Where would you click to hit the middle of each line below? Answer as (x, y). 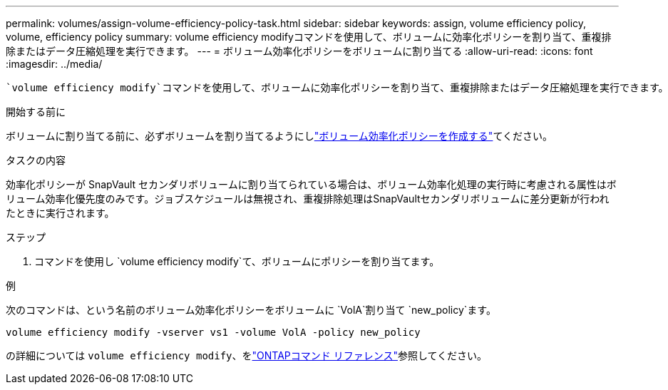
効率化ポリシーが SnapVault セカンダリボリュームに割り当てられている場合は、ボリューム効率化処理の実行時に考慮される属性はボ (311, 184)
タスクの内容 (36, 160)
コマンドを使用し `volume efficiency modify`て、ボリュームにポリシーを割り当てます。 (237, 261)
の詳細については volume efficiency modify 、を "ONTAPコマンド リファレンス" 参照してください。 (247, 355)
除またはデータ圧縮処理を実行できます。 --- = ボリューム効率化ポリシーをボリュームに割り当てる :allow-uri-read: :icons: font (299, 51)
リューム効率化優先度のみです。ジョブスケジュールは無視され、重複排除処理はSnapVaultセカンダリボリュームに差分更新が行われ (308, 199)
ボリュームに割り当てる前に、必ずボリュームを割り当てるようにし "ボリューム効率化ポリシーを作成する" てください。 (279, 136)
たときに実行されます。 (60, 213)
